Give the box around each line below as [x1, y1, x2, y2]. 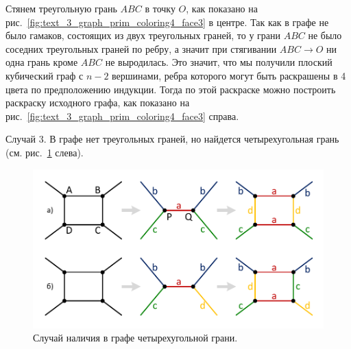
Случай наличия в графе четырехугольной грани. [33, 330, 238, 345]
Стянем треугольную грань [5, 1, 117, 15]
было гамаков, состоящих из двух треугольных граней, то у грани [5, 28, 280, 43]
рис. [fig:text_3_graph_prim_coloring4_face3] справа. [5, 108, 239, 123]
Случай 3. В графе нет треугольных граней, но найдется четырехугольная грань [5, 132, 339, 146]
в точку [145, 1, 175, 15]
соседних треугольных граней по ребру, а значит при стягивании [5, 41, 277, 56]
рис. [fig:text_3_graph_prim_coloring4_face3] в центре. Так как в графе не [5, 14, 329, 29]
